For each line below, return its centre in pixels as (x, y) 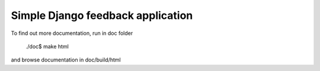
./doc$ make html (47, 46)
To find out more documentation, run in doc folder (72, 33)
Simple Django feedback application (102, 15)
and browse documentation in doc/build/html (66, 60)
